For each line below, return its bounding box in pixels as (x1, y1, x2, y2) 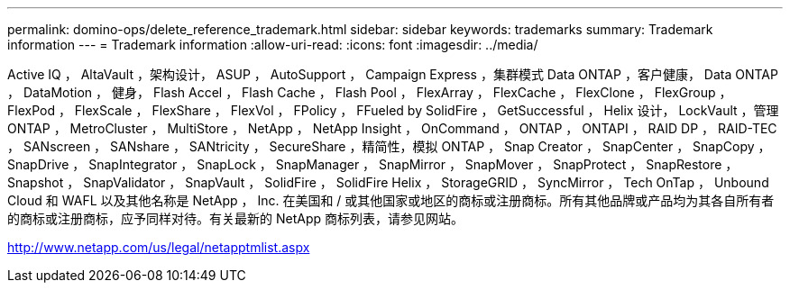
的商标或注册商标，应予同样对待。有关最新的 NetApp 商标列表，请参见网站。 (7, 211, 464, 226)
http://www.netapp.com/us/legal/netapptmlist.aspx (7, 240, 310, 255)
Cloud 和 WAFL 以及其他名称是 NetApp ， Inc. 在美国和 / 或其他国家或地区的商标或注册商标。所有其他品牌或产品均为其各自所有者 (7, 193, 775, 208)
